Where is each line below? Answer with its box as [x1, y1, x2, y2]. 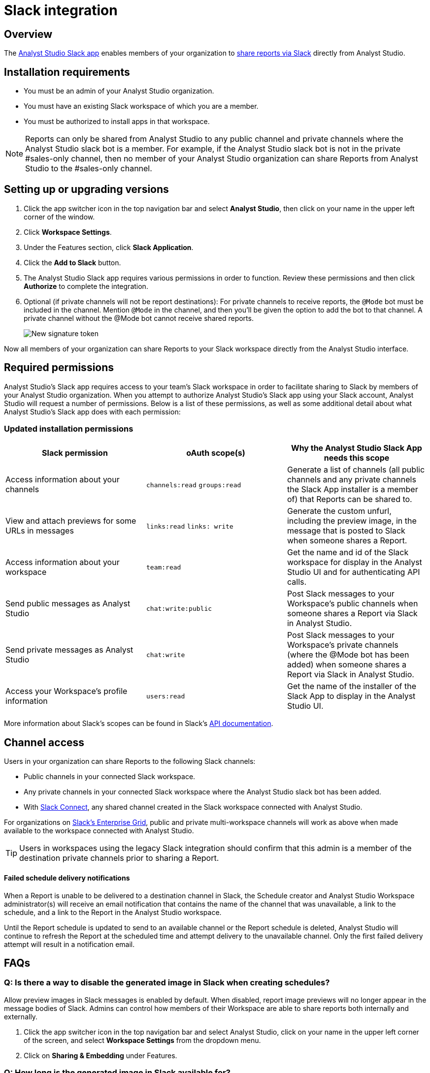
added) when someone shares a [287, 660, 407, 670]
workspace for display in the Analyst [287, 557, 422, 568]
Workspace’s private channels [287, 640, 398, 650]
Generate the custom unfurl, [287, 506, 392, 516]
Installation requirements [4, 65, 130, 78]
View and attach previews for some [5, 516, 136, 526]
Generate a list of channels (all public [287, 465, 425, 475]
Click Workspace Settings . [24, 227, 112, 236]
